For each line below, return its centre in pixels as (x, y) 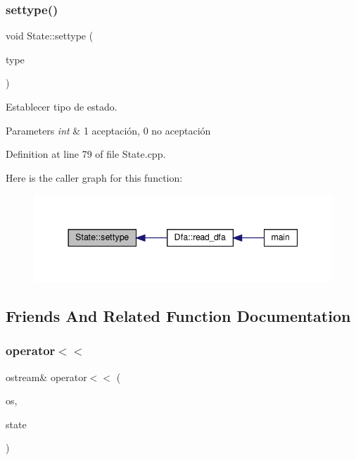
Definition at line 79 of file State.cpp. (86, 154)
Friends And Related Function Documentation (178, 315)
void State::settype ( (50, 36)
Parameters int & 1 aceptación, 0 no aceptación (108, 130)
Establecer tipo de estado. (62, 106)
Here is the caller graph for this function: (94, 177)
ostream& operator (46, 377)
